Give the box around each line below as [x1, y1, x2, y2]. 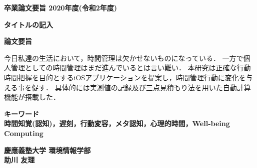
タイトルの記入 [4, 19, 53, 29]
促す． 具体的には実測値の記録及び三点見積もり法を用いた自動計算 [31, 82, 251, 92]
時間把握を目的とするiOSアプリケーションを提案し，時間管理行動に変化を [4, 72, 246, 82]
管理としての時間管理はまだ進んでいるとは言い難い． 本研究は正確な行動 [10, 62, 251, 73]
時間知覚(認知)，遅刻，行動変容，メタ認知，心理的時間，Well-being [4, 118, 230, 129]
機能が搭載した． [4, 92, 60, 102]
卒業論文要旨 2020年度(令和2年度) [4, 2, 117, 12]
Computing [4, 128, 43, 138]
